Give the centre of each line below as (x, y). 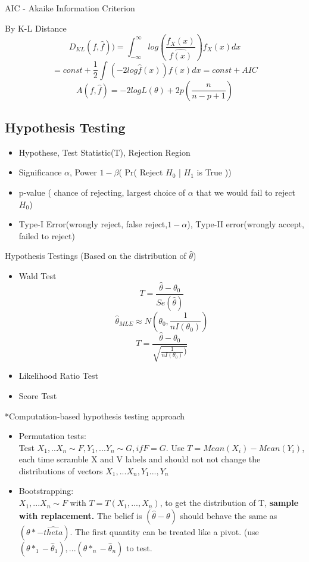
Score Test (38, 395)
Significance (40, 172)
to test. (139, 547)
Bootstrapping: (46, 491)
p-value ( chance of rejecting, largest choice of (102, 192)
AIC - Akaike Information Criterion (70, 8)
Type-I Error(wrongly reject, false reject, (93, 224)
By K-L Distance (36, 28)
